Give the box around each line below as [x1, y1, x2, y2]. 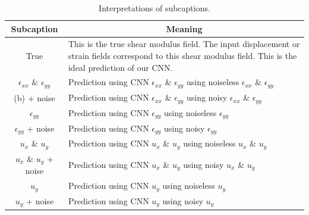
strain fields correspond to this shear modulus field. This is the [68, 49, 297, 62]
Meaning [166, 22, 203, 35]
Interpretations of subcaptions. [99, 2, 210, 14]
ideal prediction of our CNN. [68, 61, 173, 73]
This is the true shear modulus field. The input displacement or [68, 38, 300, 50]
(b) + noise [14, 91, 55, 104]
